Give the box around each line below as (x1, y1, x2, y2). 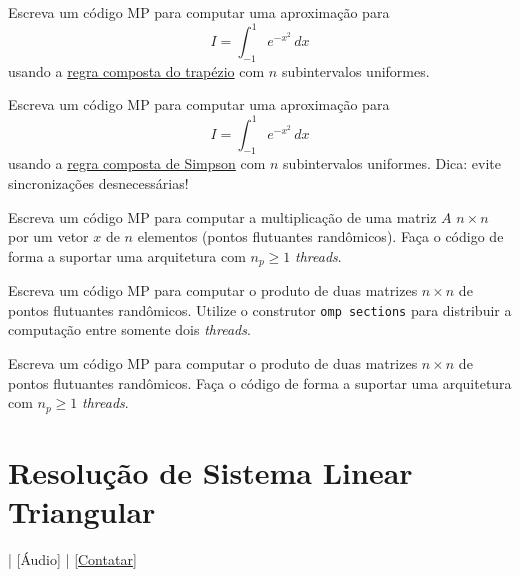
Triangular (8, 491, 156, 532)
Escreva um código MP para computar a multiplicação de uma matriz (8, 206, 437, 227)
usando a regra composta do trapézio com (8, 60, 265, 81)
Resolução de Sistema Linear (8, 451, 413, 492)
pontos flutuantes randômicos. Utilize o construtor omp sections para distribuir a (8, 299, 512, 320)
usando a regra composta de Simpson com (8, 153, 266, 174)
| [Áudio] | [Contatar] (8, 549, 137, 569)
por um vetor (8, 226, 89, 247)
